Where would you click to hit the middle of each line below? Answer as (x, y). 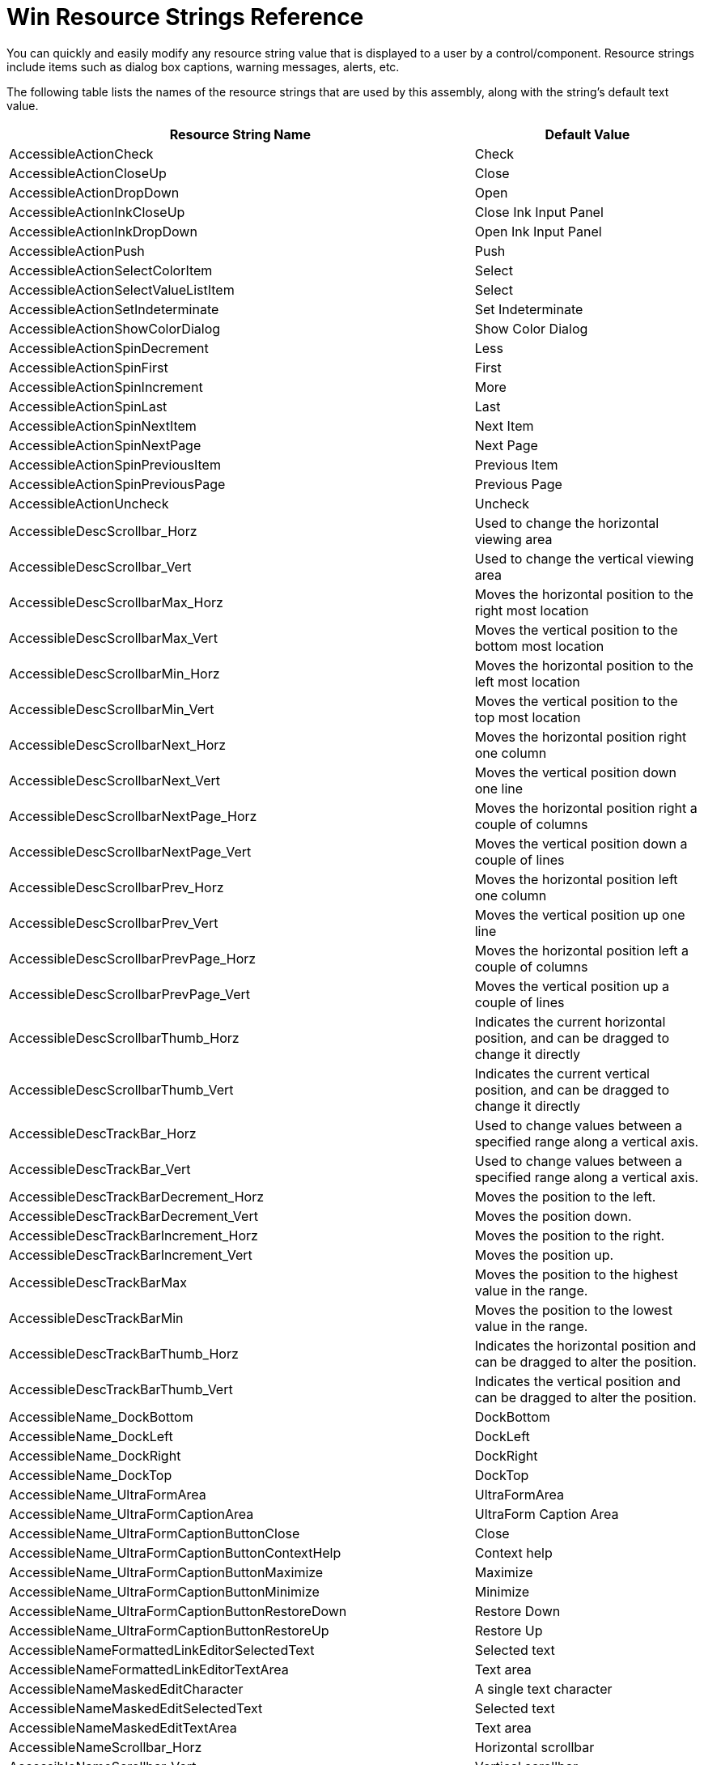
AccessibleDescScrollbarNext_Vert (115, 780)
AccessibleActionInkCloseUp (97, 212)
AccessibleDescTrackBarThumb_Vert (121, 1389)
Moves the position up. (544, 1255)
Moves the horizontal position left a (582, 950)
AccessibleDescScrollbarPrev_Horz (117, 887)
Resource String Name (240, 134)
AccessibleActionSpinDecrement (109, 348)
